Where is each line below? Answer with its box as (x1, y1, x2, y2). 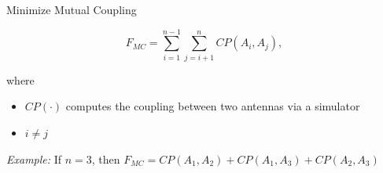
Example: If (6, 150, 62, 167)
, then (91, 150, 120, 167)
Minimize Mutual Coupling (6, 2, 137, 17)
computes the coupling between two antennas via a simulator (65, 98, 360, 114)
